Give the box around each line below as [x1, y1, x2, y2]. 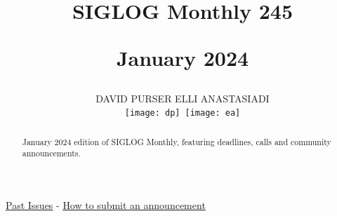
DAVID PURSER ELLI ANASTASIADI [95, 90, 270, 105]
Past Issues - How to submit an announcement [6, 197, 206, 212]
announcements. [22, 147, 81, 159]
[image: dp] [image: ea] [124, 108, 241, 119]
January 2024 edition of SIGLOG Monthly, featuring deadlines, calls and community [22, 135, 331, 147]
